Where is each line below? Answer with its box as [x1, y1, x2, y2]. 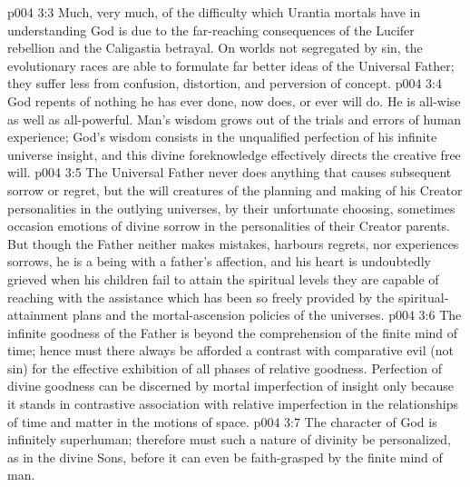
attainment [7, 305, 69, 324]
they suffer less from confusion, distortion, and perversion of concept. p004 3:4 [7, 74, 443, 93]
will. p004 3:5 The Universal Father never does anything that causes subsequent [7, 163, 452, 182]
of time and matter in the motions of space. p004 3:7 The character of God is [7, 412, 437, 431]
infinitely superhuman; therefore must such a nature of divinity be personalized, [7, 430, 452, 449]
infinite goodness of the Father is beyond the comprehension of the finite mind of [7, 323, 458, 342]
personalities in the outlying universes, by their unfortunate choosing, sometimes [7, 198, 455, 217]
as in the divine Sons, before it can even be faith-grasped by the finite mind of [7, 447, 443, 466]
